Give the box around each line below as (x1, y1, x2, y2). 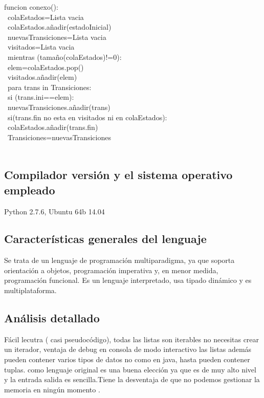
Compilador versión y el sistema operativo (4, 167, 233, 183)
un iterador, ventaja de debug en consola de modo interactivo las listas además (4, 344, 252, 355)
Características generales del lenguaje (4, 231, 207, 247)
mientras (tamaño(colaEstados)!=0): (7, 51, 122, 62)
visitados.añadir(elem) (7, 72, 77, 82)
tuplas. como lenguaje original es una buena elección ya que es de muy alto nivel (4, 364, 256, 374)
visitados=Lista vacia (7, 41, 75, 52)
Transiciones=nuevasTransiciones (7, 131, 111, 142)
